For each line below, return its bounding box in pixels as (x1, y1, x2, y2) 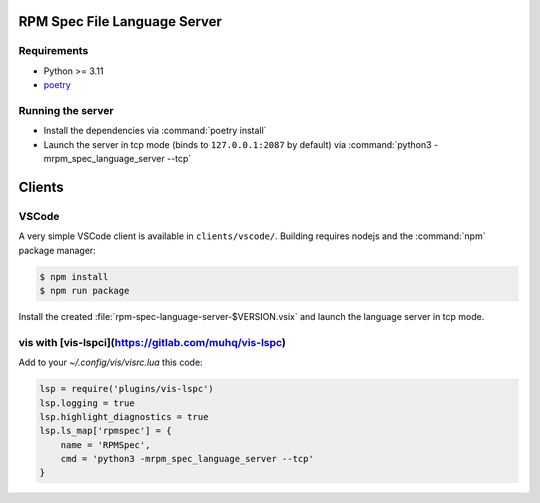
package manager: (18, 244, 97, 256)
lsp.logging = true (39, 397, 135, 409)
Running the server (18, 103, 114, 117)
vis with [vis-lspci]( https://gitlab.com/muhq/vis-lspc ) (18, 335, 287, 349)
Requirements (18, 44, 89, 58)
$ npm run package (39, 285, 130, 296)
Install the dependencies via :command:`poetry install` (43, 125, 267, 137)
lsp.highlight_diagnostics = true (39, 411, 209, 422)
